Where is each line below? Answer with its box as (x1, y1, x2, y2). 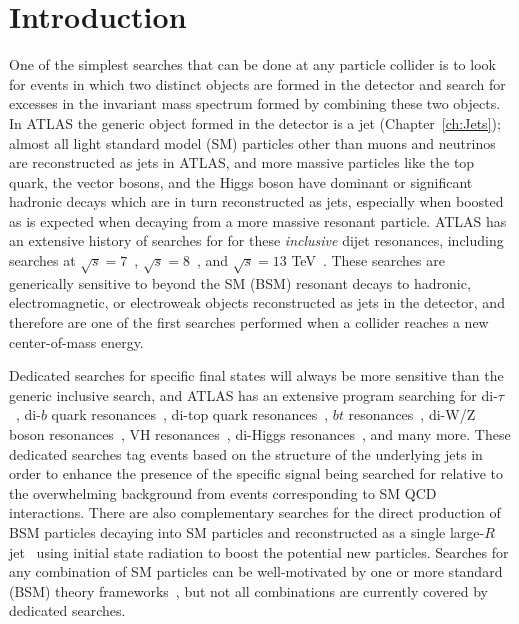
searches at (9, 250, 76, 271)
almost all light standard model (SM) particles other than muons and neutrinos (9, 132, 496, 153)
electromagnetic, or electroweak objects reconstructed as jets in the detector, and (9, 292, 505, 313)
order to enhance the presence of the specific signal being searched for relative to (9, 463, 504, 484)
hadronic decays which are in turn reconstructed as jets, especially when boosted (9, 191, 504, 212)
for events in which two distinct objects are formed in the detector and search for (9, 73, 506, 94)
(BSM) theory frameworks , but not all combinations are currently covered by (9, 580, 488, 601)
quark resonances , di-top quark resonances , (51, 404, 329, 425)
